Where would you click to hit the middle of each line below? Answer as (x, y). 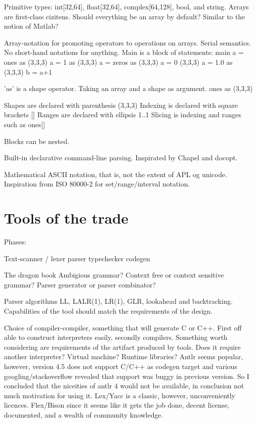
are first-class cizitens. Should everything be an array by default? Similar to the (125, 16)
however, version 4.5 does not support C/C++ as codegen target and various (121, 366)
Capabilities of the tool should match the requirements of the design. (108, 311)
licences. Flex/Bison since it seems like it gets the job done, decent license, (117, 405)
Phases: (15, 242)
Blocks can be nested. (37, 141)
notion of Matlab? (31, 26)
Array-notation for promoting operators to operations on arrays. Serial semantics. (128, 42)
